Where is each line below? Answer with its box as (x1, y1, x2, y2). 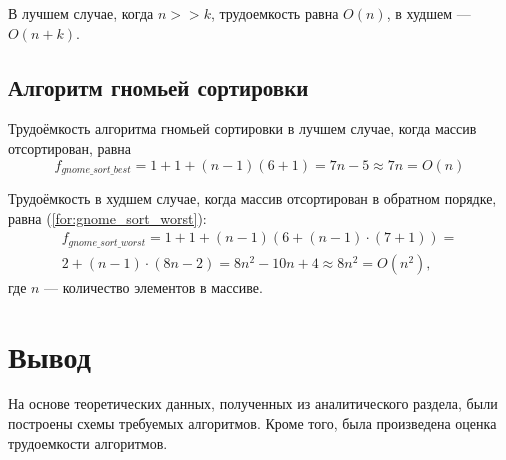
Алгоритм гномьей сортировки (8, 71, 309, 102)
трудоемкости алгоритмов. (8, 432, 168, 453)
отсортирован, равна (8, 137, 131, 158)
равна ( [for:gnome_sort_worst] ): (8, 207, 207, 228)
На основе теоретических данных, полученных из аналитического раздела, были (8, 393, 498, 414)
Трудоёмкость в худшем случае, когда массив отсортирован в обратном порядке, (8, 188, 497, 209)
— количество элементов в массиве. (44, 276, 263, 297)
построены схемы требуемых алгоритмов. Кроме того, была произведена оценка (8, 413, 497, 434)
